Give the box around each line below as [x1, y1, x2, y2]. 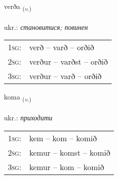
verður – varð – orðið [29, 70, 102, 82]
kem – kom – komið [29, 132, 97, 144]
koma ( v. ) [4, 91, 32, 103]
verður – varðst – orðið [29, 56, 108, 68]
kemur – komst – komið [29, 146, 111, 158]
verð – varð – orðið [29, 41, 94, 53]
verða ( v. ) [4, 1, 32, 12]
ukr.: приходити [4, 112, 52, 123]
